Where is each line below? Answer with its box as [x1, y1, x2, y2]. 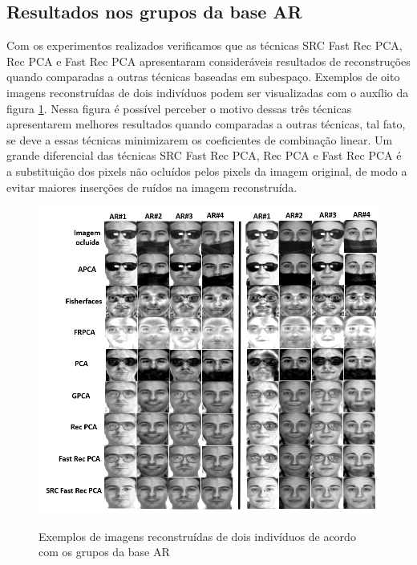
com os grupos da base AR [38, 543, 170, 560]
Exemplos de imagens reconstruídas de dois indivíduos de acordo [38, 527, 356, 544]
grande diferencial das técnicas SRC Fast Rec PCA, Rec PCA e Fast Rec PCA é [6, 147, 402, 164]
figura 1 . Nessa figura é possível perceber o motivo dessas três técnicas [6, 100, 352, 116]
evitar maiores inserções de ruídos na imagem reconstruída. [6, 178, 298, 195]
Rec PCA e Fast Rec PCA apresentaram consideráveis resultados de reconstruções [6, 52, 411, 69]
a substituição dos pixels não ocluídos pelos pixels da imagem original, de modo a [6, 162, 407, 179]
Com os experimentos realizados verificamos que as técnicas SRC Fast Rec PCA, [6, 37, 403, 54]
